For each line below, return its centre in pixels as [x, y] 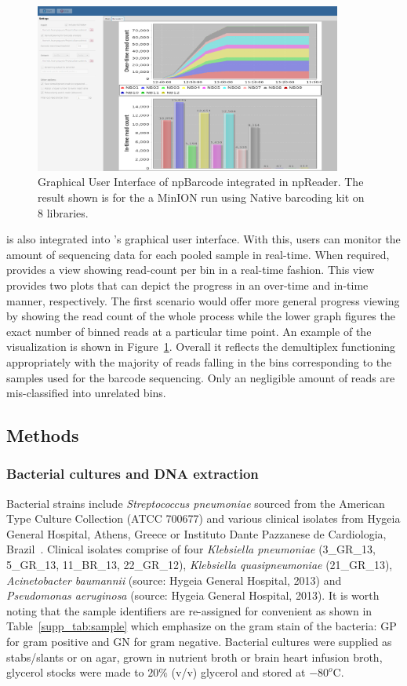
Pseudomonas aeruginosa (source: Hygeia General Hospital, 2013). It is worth [193, 595]
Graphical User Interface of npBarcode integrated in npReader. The [201, 182]
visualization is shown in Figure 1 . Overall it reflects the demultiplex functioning [201, 347]
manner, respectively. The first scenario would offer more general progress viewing [203, 300]
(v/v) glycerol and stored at [238, 672]
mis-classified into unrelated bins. [86, 393]
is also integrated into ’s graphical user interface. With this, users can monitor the [203, 239]
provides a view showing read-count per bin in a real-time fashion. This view [191, 270]
